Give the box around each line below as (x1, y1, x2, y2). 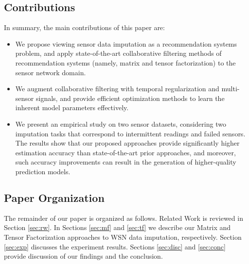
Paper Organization (4, 190, 105, 205)
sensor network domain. (15, 67, 86, 77)
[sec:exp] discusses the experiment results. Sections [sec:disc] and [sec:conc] (4, 241, 226, 251)
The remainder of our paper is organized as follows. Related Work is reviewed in (4, 213, 243, 223)
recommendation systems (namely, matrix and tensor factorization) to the (15, 57, 236, 67)
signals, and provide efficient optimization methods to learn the (36, 93, 225, 103)
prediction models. (15, 166, 71, 176)
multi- (221, 83, 240, 94)
